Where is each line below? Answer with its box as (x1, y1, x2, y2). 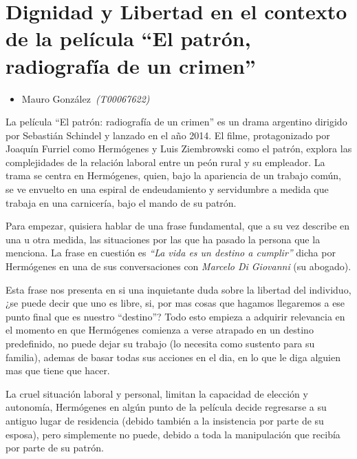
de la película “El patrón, (6, 24, 251, 52)
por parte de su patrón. (6, 440, 104, 455)
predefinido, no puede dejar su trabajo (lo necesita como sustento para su (6, 336, 315, 350)
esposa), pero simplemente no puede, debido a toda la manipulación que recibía (6, 427, 340, 441)
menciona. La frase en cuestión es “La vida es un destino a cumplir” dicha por (6, 245, 336, 260)
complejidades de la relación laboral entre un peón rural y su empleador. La (6, 154, 325, 169)
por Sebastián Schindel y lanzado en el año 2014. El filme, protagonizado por (6, 127, 330, 142)
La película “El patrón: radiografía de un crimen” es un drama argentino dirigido (6, 114, 347, 129)
